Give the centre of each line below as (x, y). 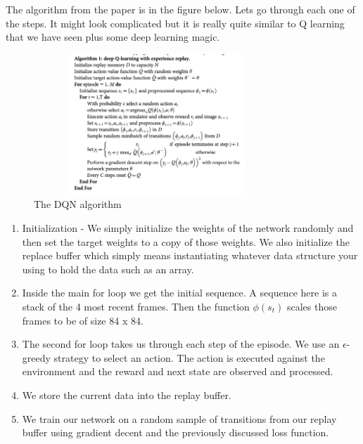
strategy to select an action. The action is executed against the (189, 357)
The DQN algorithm (78, 204)
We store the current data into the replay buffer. (127, 394)
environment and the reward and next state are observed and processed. (178, 371)
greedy (36, 357)
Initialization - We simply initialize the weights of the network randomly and (188, 227)
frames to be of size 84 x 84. (83, 320)
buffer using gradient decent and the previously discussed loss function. (176, 432)
